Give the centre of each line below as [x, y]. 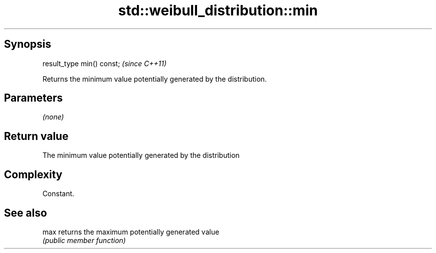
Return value [36, 136]
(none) [53, 117]
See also [26, 213]
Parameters [33, 98]
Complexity [33, 174]
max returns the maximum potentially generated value [131, 232]
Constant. [58, 194]
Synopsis [28, 44]
